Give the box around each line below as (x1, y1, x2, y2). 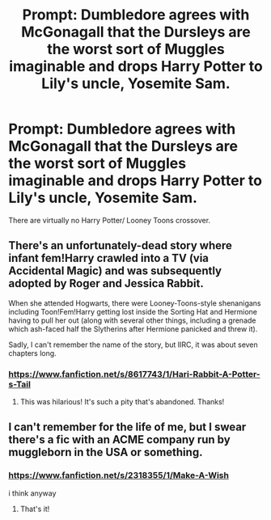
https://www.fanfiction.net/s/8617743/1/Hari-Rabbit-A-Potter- (8, 368, 260, 379)
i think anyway (8, 488, 57, 498)
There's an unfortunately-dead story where (8, 239, 233, 252)
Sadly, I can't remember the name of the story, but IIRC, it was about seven (8, 340, 259, 349)
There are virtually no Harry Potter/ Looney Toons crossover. (8, 215, 211, 225)
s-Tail (8, 378, 31, 390)
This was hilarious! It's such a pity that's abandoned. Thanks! (19, 397, 225, 407)
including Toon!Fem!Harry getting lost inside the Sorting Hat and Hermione (8, 307, 257, 316)
